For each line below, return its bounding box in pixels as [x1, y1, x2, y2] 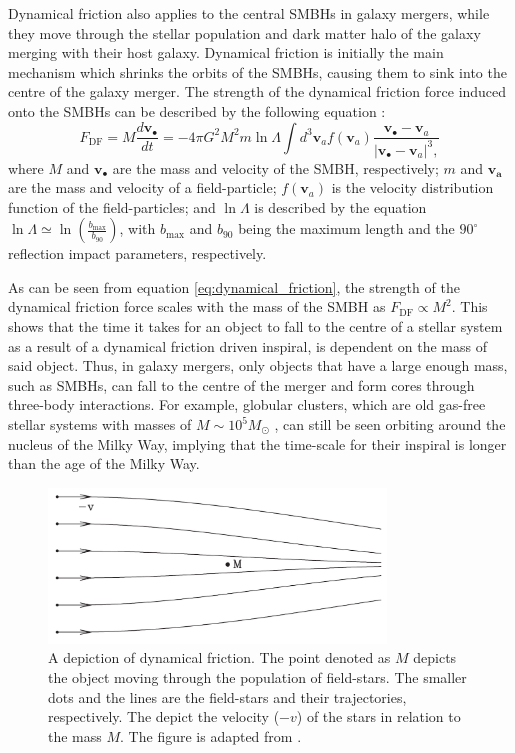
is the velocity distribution [331, 177, 494, 198]
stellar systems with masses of [8, 414, 192, 435]
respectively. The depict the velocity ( [48, 706, 280, 727]
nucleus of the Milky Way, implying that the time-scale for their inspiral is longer [8, 433, 507, 454]
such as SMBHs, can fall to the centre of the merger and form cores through [8, 374, 475, 395]
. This [451, 296, 488, 317]
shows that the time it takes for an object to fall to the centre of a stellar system [8, 316, 503, 337]
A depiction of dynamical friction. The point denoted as [48, 647, 391, 668]
